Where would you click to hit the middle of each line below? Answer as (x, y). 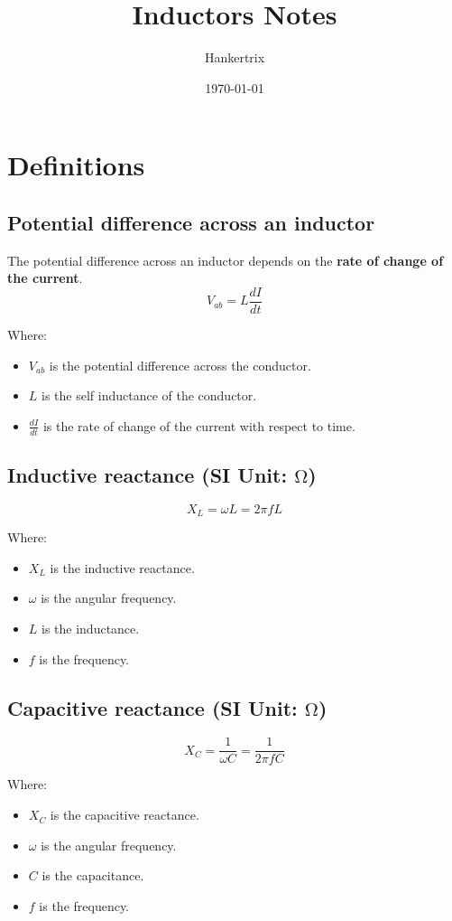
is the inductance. (91, 628)
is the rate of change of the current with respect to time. (199, 425)
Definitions (76, 165)
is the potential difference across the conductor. (180, 365)
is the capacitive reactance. (125, 815)
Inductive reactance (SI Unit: (148, 474)
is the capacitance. (93, 875)
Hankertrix (235, 57)
